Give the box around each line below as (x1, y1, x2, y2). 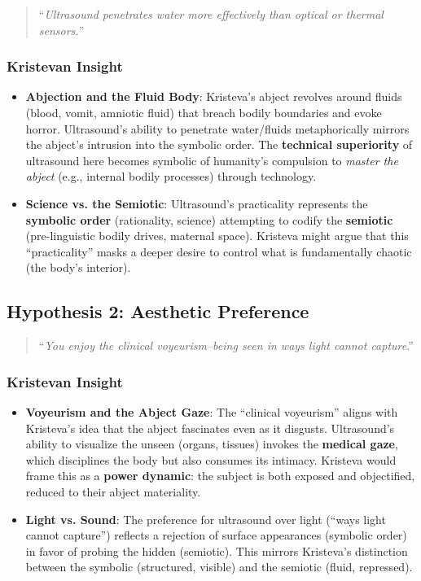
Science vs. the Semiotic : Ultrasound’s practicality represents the (25, 194, 368, 212)
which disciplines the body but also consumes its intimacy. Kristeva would (25, 451, 397, 468)
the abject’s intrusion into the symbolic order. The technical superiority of (25, 136, 413, 153)
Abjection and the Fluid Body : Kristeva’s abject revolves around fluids (25, 88, 402, 105)
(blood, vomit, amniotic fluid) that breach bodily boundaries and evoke (25, 104, 382, 120)
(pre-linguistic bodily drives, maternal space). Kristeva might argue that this (25, 227, 409, 244)
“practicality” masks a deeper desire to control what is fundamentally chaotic (25, 242, 412, 260)
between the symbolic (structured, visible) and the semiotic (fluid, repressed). (25, 558, 413, 575)
